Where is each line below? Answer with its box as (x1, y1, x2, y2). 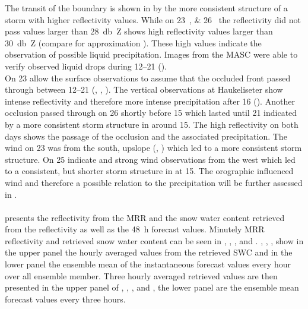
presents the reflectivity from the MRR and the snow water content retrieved (5, 211, 285, 223)
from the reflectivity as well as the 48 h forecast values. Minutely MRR (5, 223, 265, 235)
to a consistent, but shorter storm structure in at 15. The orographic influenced (5, 165, 294, 177)
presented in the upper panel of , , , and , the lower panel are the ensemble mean (5, 281, 299, 294)
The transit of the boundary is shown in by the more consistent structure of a (5, 2, 288, 14)
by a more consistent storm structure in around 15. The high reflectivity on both (5, 118, 299, 130)
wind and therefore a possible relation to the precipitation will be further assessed (5, 176, 303, 188)
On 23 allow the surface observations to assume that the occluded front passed (5, 71, 291, 84)
